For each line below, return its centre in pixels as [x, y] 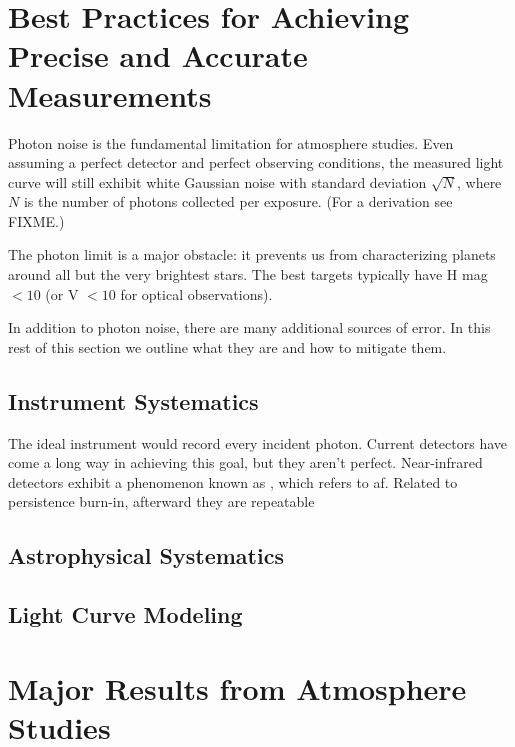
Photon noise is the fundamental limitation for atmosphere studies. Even [231, 142]
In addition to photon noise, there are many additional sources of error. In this [249, 327]
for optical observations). [196, 293]
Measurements [110, 94]
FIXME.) [36, 220]
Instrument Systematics [133, 400]
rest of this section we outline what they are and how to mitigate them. [227, 346]
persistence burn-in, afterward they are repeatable [161, 501]
